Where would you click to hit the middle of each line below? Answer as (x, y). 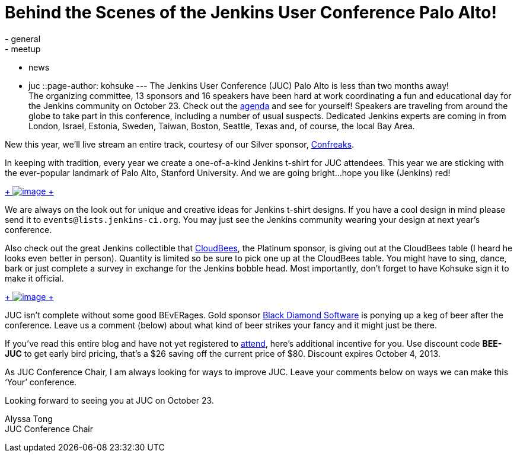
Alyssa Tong (29, 418)
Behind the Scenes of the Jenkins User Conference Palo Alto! (251, 12)
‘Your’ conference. (41, 382)
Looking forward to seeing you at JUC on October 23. (109, 400)
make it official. (34, 278)
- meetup (23, 49)
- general (23, 39)
